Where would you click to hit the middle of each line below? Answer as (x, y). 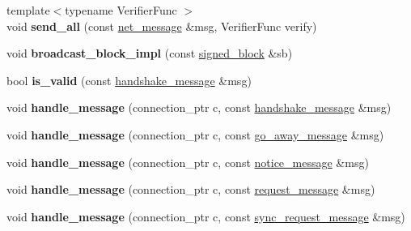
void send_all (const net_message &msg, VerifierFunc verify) (162, 26)
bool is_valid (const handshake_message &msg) (129, 80)
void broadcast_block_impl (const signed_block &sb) (150, 53)
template (28, 10)
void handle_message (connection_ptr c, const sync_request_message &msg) (206, 216)
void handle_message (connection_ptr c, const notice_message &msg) (188, 162)
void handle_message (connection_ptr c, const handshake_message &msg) (199, 107)
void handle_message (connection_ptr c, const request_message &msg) (191, 189)
